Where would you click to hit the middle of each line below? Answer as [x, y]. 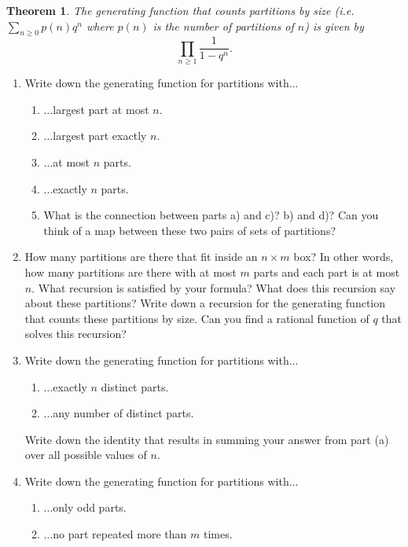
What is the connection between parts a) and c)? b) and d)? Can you [211, 215]
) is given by [334, 26]
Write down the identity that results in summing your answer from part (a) [207, 439]
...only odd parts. [85, 507]
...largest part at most [96, 109]
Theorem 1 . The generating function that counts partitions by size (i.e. [180, 10]
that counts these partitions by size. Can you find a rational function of [197, 318]
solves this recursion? [75, 334]
